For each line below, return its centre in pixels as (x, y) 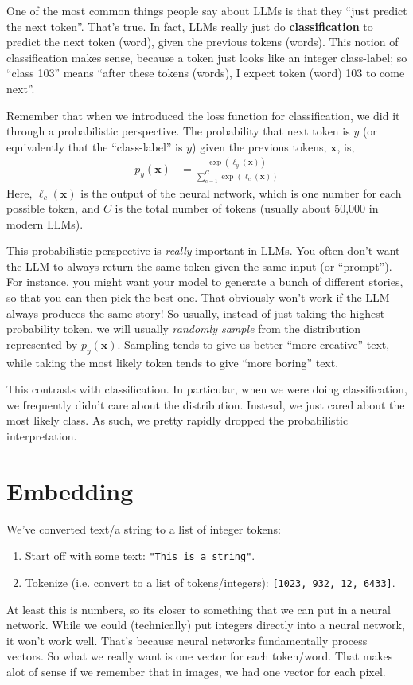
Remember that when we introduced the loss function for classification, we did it (203, 115)
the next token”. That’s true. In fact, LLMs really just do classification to (190, 26)
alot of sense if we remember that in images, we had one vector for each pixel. (196, 672)
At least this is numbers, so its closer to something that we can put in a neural (199, 609)
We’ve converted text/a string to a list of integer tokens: (144, 528)
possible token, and (53, 208)
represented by (42, 344)
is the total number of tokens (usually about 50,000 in (247, 208)
